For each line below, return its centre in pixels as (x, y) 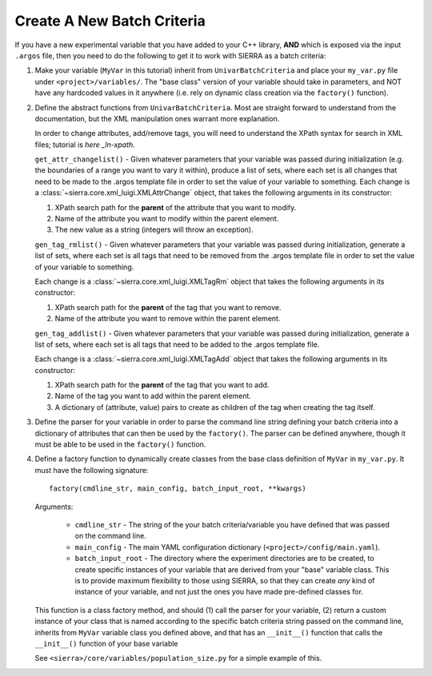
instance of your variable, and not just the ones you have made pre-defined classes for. (219, 592)
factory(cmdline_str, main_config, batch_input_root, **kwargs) (178, 489)
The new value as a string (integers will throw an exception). (154, 230)
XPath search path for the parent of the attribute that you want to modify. (176, 207)
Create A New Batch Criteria (110, 21)
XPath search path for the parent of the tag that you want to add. (162, 385)
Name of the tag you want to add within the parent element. (153, 396)
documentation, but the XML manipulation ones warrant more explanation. (157, 118)
